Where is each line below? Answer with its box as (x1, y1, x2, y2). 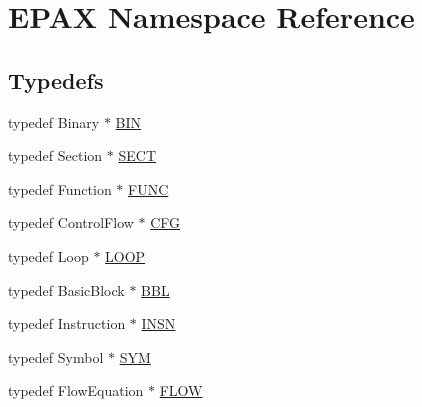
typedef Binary (8, 111, 100, 132)
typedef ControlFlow (8, 212, 134, 233)
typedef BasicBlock (8, 279, 125, 300)
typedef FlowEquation (8, 380, 144, 401)
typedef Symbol (8, 346, 104, 367)
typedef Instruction (8, 313, 126, 334)
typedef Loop (8, 245, 89, 266)
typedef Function (8, 178, 112, 199)
